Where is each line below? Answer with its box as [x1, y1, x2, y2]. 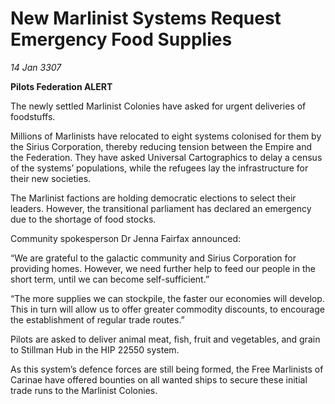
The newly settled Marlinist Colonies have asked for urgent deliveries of [10, 100, 307, 112]
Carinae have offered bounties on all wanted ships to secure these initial [10, 373, 308, 386]
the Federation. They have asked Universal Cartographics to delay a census [10, 151, 323, 163]
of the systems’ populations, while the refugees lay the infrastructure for [10, 162, 309, 174]
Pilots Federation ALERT [10, 80, 113, 92]
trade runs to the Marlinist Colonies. [10, 384, 158, 396]
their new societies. [10, 172, 92, 184]
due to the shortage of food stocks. [10, 213, 157, 225]
